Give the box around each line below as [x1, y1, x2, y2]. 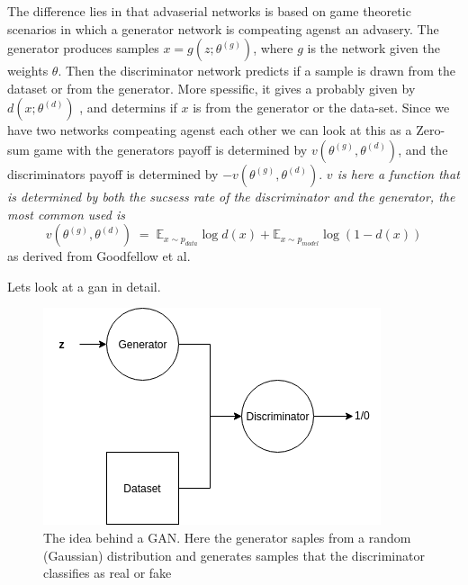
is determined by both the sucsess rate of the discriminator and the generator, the [7, 186, 455, 205]
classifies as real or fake [43, 563, 172, 582]
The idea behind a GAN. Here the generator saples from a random [43, 527, 411, 546]
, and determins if [79, 98, 177, 117]
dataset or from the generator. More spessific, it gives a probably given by [7, 78, 416, 97]
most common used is [7, 204, 125, 223]
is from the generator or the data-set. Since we [193, 98, 450, 117]
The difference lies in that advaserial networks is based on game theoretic [7, 2, 411, 20]
